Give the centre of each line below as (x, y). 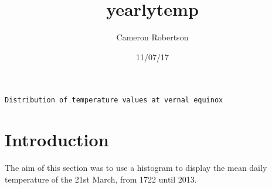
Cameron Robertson (152, 37)
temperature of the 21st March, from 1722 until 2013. (101, 179)
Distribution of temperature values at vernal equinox (114, 100)
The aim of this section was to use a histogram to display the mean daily (136, 168)
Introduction (57, 140)
